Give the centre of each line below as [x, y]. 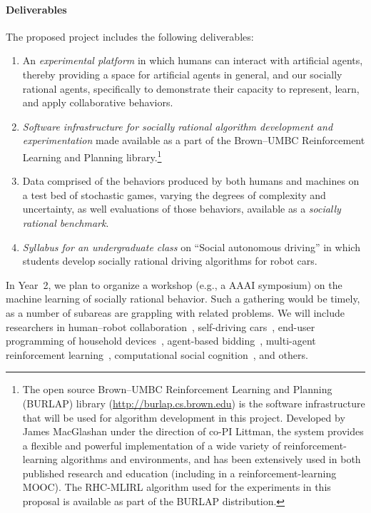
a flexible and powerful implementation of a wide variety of [152, 445]
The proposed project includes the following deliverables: [130, 36]
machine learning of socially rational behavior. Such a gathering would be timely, [183, 299]
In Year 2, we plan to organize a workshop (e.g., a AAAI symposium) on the [174, 284]
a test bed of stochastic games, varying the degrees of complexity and [174, 194]
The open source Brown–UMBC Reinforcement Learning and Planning [177, 389]
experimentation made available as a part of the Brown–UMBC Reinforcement [194, 140]
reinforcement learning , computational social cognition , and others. [157, 354]
